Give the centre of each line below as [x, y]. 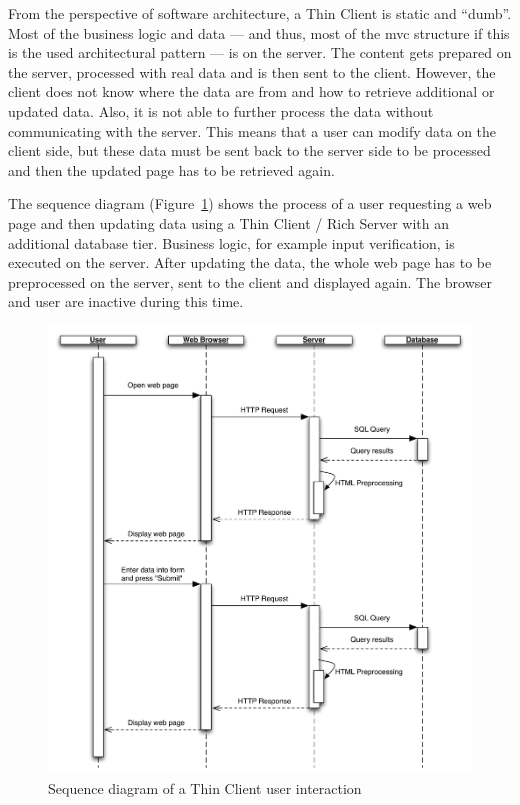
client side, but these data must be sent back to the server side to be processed [249, 150]
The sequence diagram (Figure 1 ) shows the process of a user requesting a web [250, 203]
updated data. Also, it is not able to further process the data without [221, 110]
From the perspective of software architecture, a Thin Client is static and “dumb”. [260, 13]
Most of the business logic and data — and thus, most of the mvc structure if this [259, 32]
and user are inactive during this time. [126, 301]
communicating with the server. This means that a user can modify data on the [252, 130]
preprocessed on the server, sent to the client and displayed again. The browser [250, 281]
